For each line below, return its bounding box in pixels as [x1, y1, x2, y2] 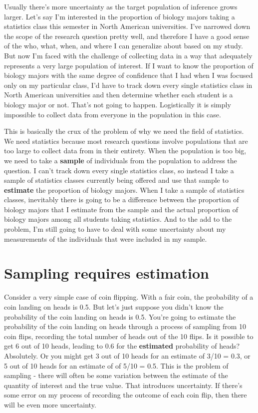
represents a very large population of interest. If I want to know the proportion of [4, 60, 254, 70]
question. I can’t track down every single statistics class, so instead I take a [4, 165, 234, 175]
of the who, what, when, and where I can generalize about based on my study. [4, 40, 243, 51]
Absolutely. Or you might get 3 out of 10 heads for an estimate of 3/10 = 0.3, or [4, 350, 251, 361]
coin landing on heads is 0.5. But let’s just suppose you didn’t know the [4, 301, 224, 312]
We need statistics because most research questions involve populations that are [4, 135, 248, 146]
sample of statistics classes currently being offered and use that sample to [4, 175, 229, 185]
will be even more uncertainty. [4, 399, 96, 410]
